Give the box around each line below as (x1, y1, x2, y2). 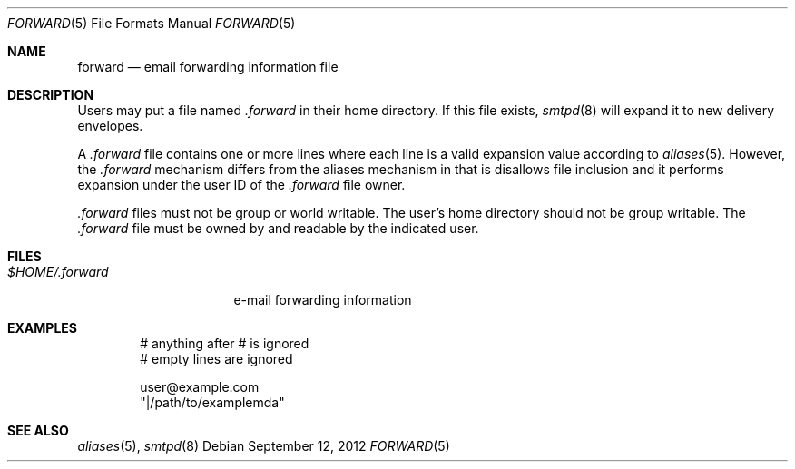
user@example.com (140, 379, 260, 395)
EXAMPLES (7, 320, 77, 336)
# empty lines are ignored (140, 351, 293, 366)
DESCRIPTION (7, 87, 94, 103)
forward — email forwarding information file (77, 59, 339, 74)
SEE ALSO (7, 423, 69, 438)
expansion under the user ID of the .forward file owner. (77, 177, 406, 192)
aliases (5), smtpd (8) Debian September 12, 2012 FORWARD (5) (77, 438, 450, 454)
